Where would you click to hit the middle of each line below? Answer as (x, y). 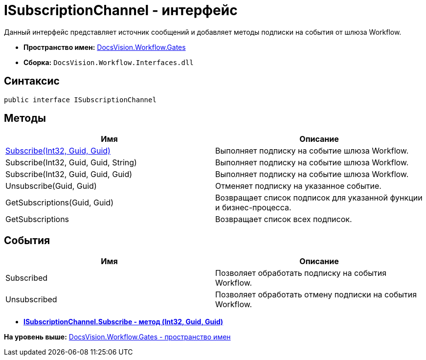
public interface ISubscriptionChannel (80, 100)
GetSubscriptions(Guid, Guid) (59, 203)
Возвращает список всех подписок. (284, 219)
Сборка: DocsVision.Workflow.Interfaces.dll (109, 62)
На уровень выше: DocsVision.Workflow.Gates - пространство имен (117, 337)
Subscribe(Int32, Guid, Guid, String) (71, 163)
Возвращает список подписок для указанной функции (319, 198)
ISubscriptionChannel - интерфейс (121, 10)
